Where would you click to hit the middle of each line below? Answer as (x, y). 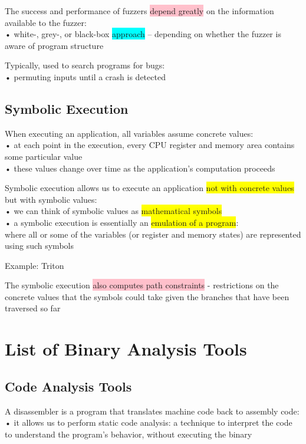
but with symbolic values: (51, 199)
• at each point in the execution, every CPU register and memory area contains (150, 145)
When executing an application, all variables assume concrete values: (129, 133)
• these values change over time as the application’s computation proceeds (140, 168)
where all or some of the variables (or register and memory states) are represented (153, 234)
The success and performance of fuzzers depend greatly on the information (139, 11)
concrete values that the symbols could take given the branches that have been (147, 296)
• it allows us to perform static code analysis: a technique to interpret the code (149, 422)
